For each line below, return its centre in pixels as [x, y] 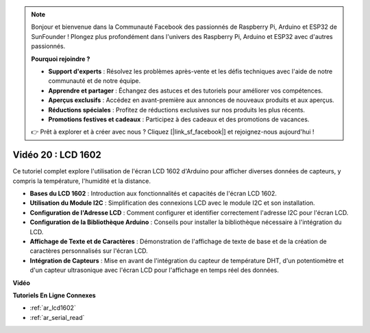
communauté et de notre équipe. [95, 81]
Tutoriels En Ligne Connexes [54, 295]
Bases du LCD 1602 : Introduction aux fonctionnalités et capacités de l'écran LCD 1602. [153, 193]
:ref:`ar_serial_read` [57, 317]
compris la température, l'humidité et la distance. [82, 181]
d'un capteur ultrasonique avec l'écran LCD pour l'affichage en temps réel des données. [154, 270]
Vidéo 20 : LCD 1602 [57, 155]
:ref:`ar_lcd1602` [53, 308]
